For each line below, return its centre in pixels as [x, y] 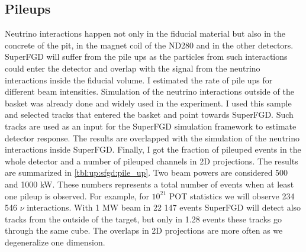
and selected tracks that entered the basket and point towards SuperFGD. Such [149, 114]
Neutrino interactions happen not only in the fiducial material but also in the [145, 33]
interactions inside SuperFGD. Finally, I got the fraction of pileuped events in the [153, 149]
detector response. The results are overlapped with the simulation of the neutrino [152, 138]
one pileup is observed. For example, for [77, 196]
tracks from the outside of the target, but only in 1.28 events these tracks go [143, 219]
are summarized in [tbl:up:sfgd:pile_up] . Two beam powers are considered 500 [146, 172]
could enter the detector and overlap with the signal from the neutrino [133, 68]
